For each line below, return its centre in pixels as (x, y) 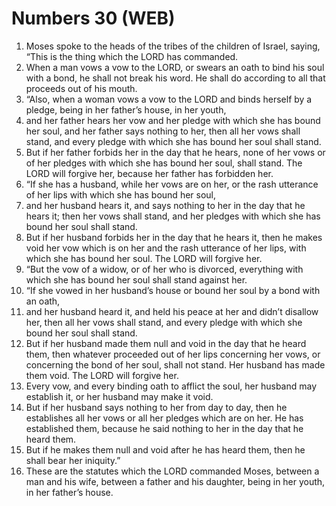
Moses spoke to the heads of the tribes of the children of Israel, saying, (173, 46)
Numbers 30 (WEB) (93, 18)
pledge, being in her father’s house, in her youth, (126, 109)
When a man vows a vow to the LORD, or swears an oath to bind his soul (175, 67)
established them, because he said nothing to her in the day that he (164, 428)
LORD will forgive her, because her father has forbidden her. (149, 173)
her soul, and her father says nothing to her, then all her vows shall (163, 131)
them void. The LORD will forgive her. (102, 375)
